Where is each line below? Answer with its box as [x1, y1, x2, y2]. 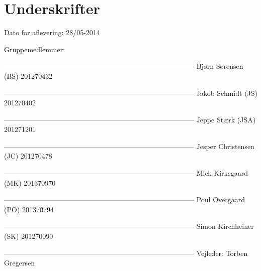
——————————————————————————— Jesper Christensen [4, 141, 254, 151]
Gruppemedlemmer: [4, 44, 65, 54]
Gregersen [4, 257, 35, 268]
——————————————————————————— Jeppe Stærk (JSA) [4, 114, 256, 124]
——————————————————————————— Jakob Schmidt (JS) [4, 87, 258, 98]
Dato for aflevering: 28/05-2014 [4, 27, 100, 38]
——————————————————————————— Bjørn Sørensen [4, 61, 243, 71]
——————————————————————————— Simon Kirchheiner [4, 221, 254, 231]
